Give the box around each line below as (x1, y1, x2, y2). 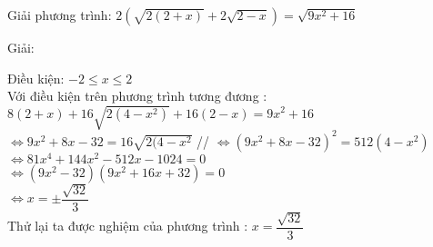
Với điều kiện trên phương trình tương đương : (7, 86, 267, 105)
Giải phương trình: (7, 5, 112, 24)
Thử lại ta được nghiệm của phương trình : (7, 216, 248, 234)
